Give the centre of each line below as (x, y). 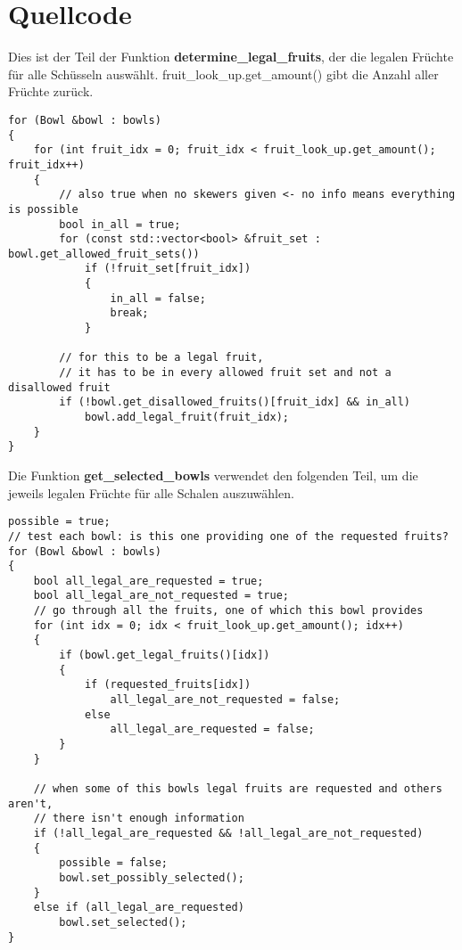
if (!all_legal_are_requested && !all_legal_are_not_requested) (228, 833)
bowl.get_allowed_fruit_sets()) (104, 254)
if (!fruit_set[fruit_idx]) (168, 269)
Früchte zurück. (51, 91)
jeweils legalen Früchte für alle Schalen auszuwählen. (151, 492)
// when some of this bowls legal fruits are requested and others (238, 789)
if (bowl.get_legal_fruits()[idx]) (165, 655)
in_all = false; (158, 298)
